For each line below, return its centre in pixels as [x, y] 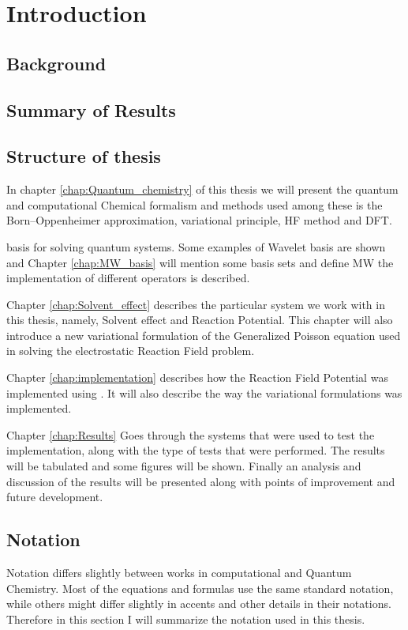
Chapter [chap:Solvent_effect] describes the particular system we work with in [196, 304]
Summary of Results [91, 109]
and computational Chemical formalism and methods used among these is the [195, 204]
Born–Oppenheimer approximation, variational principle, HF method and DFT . [199, 220]
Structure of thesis [84, 156]
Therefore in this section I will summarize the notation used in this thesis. [186, 619]
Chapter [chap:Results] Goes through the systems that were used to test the [191, 434]
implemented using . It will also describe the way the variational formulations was [204, 392]
